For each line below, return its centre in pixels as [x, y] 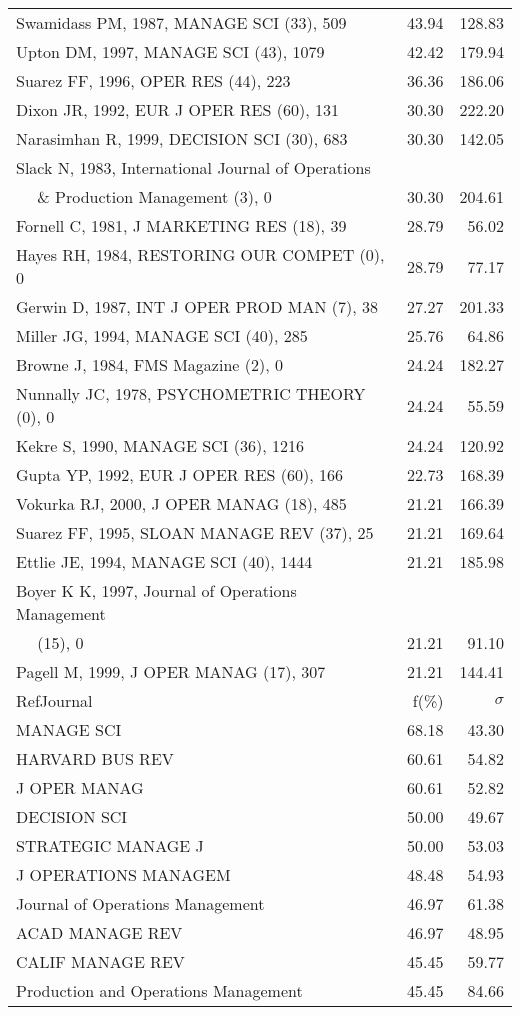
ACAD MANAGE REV [99, 932]
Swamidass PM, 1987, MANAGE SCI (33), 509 [181, 22]
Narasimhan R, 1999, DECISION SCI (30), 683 [182, 138]
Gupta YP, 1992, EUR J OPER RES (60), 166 [180, 474]
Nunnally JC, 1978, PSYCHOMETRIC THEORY [191, 393]
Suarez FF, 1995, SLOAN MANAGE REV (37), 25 [195, 532]
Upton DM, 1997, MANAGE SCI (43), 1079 [170, 51]
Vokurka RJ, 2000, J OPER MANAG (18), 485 [181, 503]
